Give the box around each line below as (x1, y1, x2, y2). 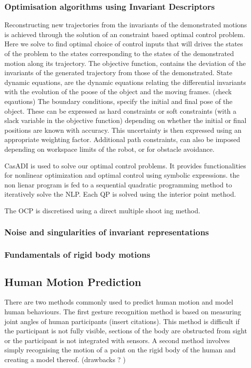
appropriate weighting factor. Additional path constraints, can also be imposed (4, 134, 240, 144)
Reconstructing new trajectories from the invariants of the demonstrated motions (4, 20, 247, 30)
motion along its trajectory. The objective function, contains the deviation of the (4, 58, 246, 68)
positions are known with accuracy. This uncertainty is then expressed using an (4, 124, 242, 135)
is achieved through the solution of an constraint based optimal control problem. (4, 29, 245, 39)
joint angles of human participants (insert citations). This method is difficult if (4, 316, 240, 326)
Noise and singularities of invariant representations (4, 226, 209, 238)
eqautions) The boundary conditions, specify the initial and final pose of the (4, 96, 233, 106)
